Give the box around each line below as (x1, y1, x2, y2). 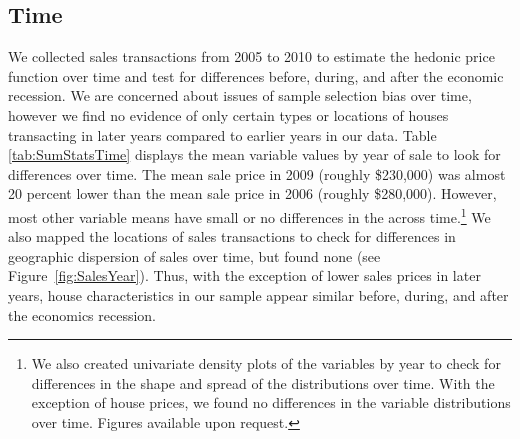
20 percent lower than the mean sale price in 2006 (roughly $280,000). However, (8, 183, 497, 204)
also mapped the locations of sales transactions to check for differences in (8, 226, 456, 247)
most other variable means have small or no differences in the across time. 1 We (8, 203, 491, 227)
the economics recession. (8, 304, 157, 325)
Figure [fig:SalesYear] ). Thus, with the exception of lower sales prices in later (8, 265, 481, 286)
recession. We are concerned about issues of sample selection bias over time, (8, 85, 472, 106)
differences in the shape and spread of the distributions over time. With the (31, 372, 495, 393)
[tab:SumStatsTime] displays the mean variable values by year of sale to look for (8, 144, 501, 165)
